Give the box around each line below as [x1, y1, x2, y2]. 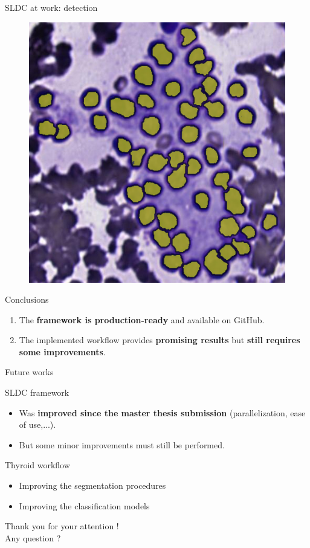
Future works [5, 366, 54, 378]
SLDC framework [5, 386, 69, 399]
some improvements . [19, 345, 106, 358]
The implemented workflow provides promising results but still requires [19, 334, 300, 346]
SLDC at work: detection [5, 1, 98, 13]
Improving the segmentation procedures [19, 479, 166, 492]
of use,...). [19, 418, 56, 431]
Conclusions [5, 293, 49, 306]
